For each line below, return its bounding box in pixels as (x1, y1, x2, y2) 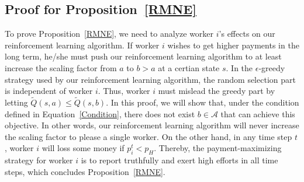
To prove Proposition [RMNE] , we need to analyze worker (5, 27, 214, 40)
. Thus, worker (98, 85, 150, 97)
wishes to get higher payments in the (167, 38, 299, 51)
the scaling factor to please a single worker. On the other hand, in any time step (5, 130, 292, 142)
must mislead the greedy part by (158, 85, 275, 97)
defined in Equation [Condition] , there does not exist (5, 107, 195, 120)
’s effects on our (219, 27, 275, 40)
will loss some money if (42, 142, 125, 154)
